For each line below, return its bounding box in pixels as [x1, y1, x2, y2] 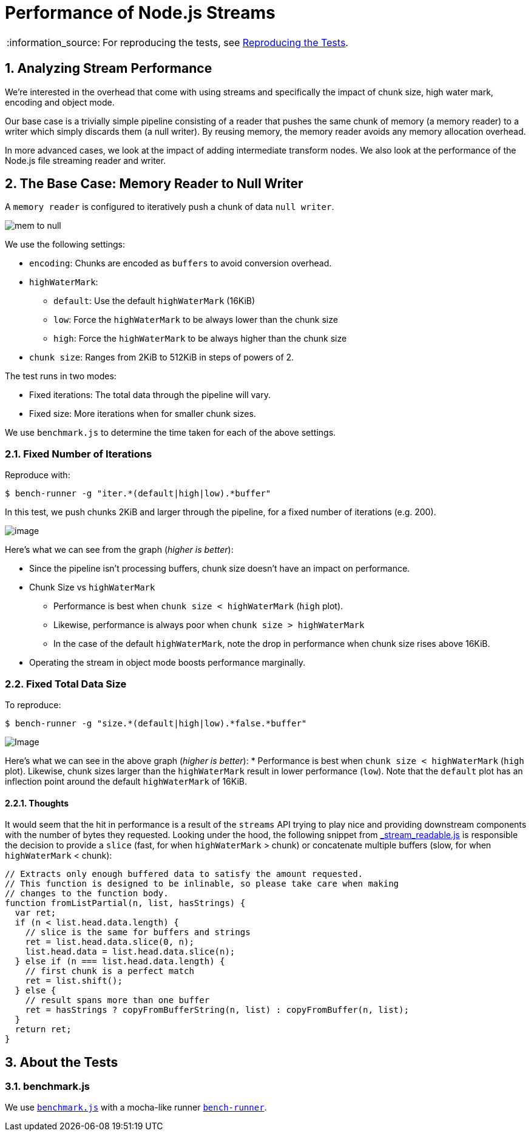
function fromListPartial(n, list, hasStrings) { [5, 898, 246, 908]
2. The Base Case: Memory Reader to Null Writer [5, 176, 303, 192]
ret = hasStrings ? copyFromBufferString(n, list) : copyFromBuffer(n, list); [25, 1005, 409, 1015]
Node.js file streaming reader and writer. [5, 155, 166, 166]
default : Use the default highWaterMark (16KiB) [53, 296, 255, 306]
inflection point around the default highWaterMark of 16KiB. [5, 776, 248, 786]
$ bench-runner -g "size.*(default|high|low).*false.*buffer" [5, 718, 307, 728]
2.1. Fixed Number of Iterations [5, 447, 152, 460]
